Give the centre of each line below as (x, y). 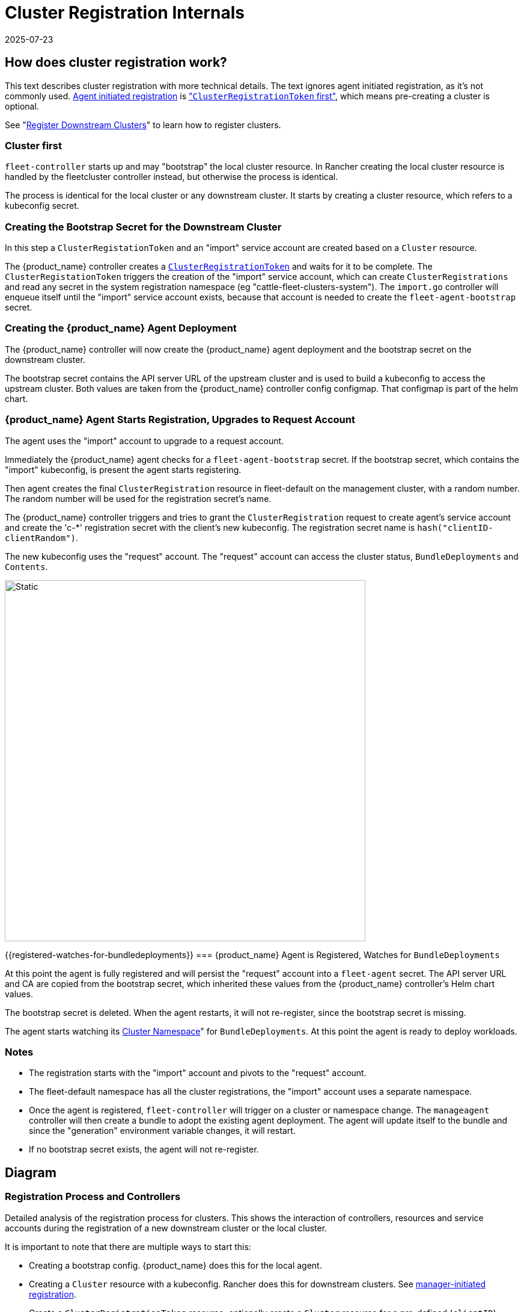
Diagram (31, 1172)
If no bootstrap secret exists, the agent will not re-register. (144, 1150)
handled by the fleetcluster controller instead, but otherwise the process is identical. (172, 177)
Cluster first (33, 145)
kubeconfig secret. (42, 206)
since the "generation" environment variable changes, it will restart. (162, 1131)
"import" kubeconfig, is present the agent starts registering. (123, 469)
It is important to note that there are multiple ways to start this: (128, 1246)
